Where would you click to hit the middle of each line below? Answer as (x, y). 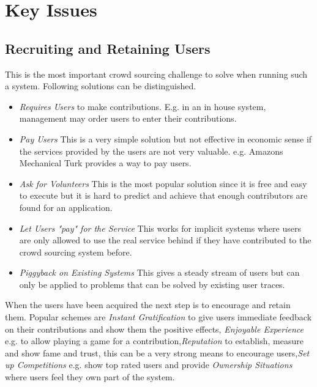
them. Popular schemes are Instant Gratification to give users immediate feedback (158, 317)
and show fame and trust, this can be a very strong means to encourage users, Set (157, 352)
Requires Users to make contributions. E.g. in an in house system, (143, 106)
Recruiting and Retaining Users (108, 48)
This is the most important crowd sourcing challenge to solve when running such (156, 74)
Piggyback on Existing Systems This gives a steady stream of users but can (159, 272)
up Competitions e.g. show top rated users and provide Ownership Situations (149, 365)
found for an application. (66, 207)
